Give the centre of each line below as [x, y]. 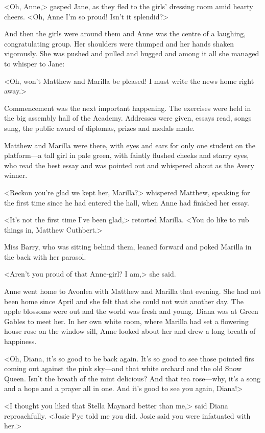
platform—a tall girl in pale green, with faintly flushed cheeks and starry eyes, [127, 155]
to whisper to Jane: [34, 63]
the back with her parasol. [45, 256]
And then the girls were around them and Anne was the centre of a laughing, [125, 33]
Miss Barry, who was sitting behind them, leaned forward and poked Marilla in [128, 247]
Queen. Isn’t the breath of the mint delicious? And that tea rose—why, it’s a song [132, 378]
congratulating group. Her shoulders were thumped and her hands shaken [119, 43]
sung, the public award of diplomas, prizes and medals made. [100, 128]
